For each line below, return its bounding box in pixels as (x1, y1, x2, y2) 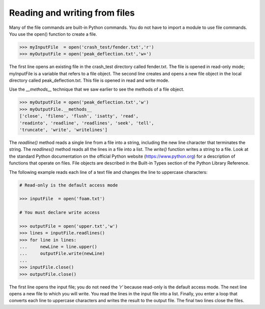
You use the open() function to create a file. (9, 31, 98, 37)
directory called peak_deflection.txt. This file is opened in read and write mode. (9, 77, 169, 83)
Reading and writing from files (9, 7, 135, 18)
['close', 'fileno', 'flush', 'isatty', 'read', (19, 113, 139, 119)
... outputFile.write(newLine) (19, 251, 105, 257)
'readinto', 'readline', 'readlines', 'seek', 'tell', (19, 120, 154, 126)
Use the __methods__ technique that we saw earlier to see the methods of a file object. (9, 86, 185, 93)
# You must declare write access (19, 210, 100, 215)
